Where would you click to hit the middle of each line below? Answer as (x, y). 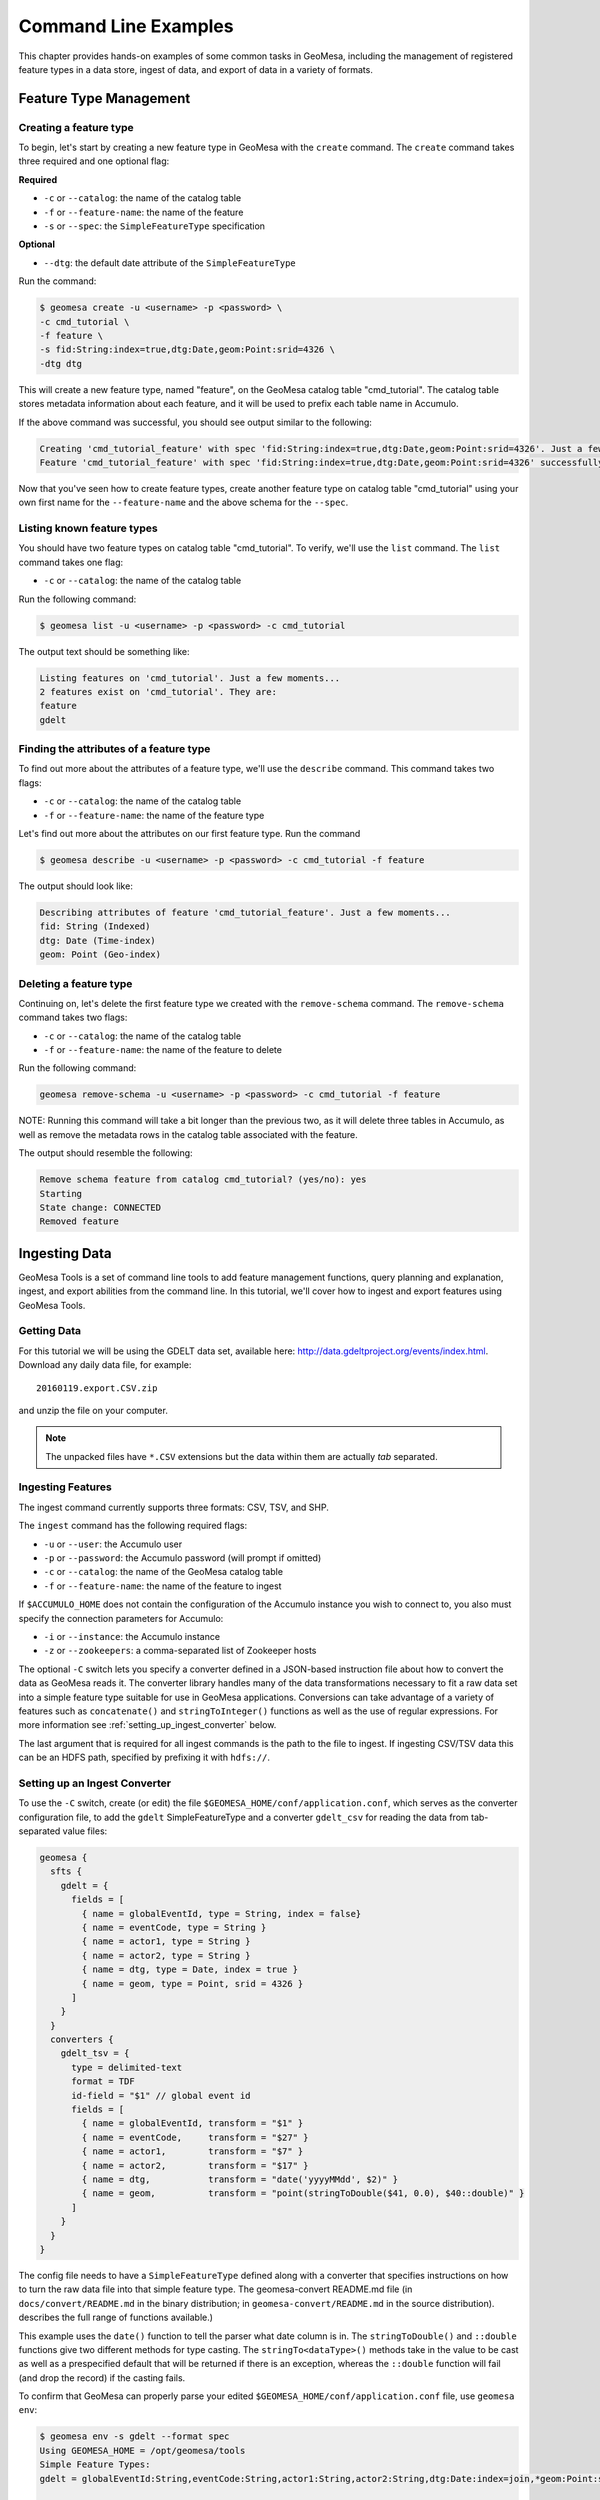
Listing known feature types (88, 528)
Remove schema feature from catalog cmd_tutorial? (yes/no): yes (203, 1179)
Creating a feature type (76, 127)
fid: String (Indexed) (95, 926)
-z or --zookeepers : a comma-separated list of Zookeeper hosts (180, 1651)
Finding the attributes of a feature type (114, 749)
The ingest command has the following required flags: (133, 1526)
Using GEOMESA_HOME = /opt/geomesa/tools (142, 2450)
